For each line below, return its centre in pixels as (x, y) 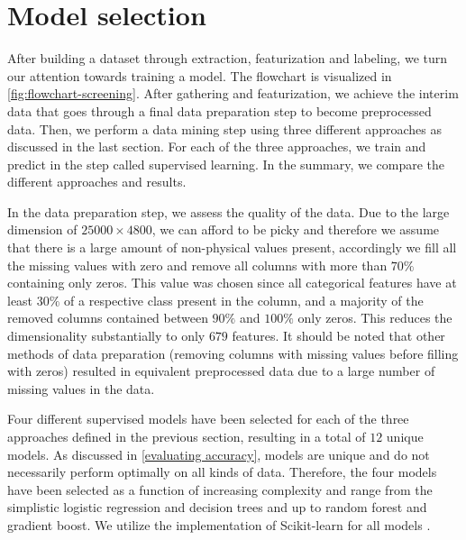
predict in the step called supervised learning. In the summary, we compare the (226, 164)
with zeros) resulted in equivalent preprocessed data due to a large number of (221, 371)
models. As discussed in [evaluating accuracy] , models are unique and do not (219, 454)
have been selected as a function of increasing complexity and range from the (220, 489)
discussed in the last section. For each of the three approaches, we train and (217, 146)
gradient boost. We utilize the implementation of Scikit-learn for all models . (219, 524)
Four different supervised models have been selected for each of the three (208, 419)
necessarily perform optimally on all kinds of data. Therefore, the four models (222, 472)
